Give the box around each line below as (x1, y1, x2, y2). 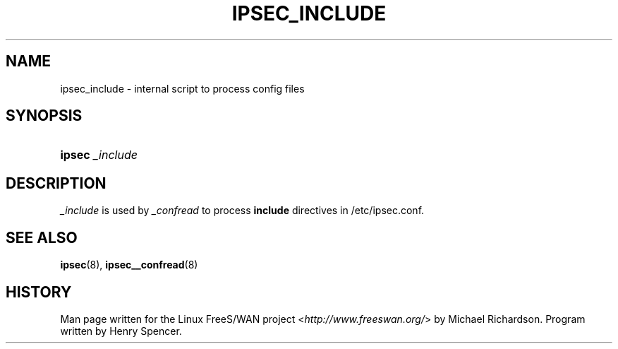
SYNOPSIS (6, 107, 83, 125)
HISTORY (6, 283, 72, 301)
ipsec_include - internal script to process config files (60, 82, 305, 95)
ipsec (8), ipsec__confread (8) (60, 259, 198, 271)
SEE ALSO (6, 228, 78, 247)
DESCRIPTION (6, 174, 107, 192)
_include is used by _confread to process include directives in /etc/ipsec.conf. (60, 204, 425, 217)
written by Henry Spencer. (60, 324, 182, 337)
